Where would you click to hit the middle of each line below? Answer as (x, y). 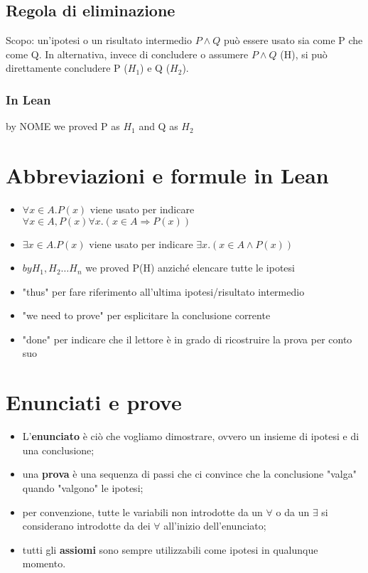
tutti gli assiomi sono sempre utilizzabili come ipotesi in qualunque (170, 549)
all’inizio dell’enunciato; (215, 526)
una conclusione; (58, 450)
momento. (44, 563)
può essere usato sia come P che (293, 40)
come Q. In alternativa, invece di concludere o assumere (127, 54)
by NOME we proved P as (63, 126)
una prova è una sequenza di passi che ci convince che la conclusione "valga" (189, 474)
